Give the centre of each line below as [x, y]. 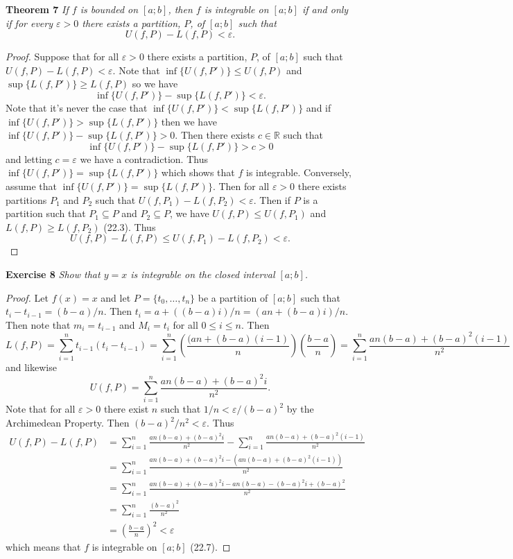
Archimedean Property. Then [68, 423]
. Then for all [241, 186]
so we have [155, 84]
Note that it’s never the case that [77, 107]
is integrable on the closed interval [203, 274]
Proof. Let [27, 297]
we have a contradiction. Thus [144, 158]
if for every [29, 23]
